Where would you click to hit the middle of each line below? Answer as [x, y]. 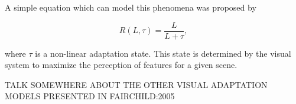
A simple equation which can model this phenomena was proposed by [131, 7]
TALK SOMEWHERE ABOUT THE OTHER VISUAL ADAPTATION [136, 84]
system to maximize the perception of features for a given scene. [121, 65]
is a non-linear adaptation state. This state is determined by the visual [163, 53]
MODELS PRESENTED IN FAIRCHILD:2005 [90, 96]
